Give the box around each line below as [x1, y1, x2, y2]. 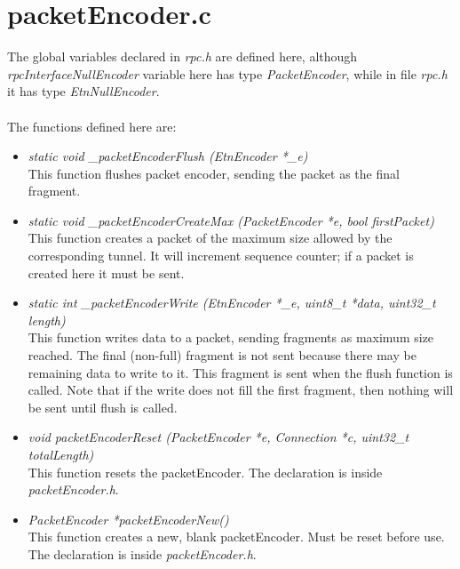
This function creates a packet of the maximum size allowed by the [28, 228, 393, 247]
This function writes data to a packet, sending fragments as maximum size [28, 328, 434, 347]
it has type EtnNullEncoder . [7, 82, 160, 100]
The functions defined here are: [7, 116, 177, 135]
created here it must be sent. [28, 263, 185, 282]
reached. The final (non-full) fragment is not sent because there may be [28, 346, 416, 365]
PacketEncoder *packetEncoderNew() [28, 509, 229, 528]
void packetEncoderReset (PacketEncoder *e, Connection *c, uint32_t [28, 428, 409, 446]
